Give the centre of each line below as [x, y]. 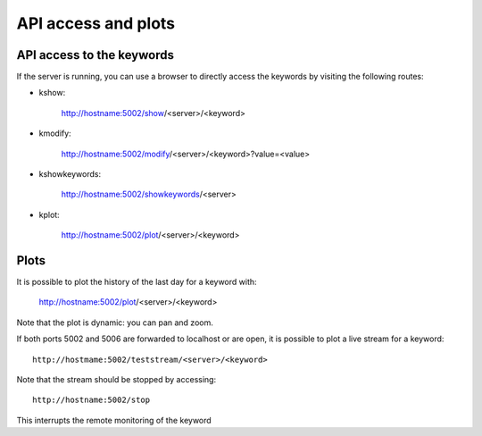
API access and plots [96, 23]
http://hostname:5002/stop [91, 400]
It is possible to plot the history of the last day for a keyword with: [137, 282]
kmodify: [55, 133]
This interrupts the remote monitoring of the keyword [114, 420]
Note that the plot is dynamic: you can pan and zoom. [115, 323]
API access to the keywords [95, 55]
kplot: [49, 214]
